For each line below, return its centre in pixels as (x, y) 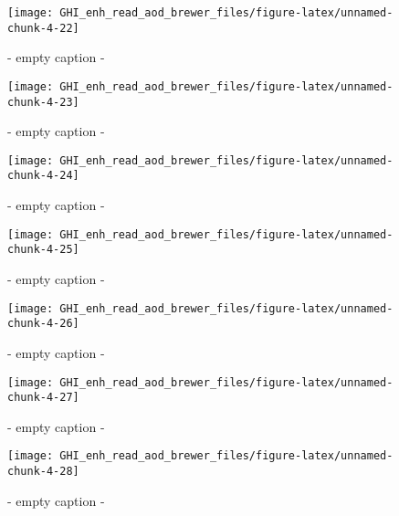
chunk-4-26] (43, 324)
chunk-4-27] (43, 398)
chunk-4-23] (43, 102)
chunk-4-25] (43, 250)
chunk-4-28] (43, 472)
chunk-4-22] (43, 28)
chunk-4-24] (43, 176)
